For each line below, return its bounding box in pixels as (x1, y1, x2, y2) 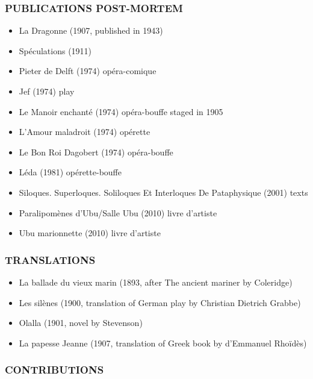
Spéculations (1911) (19, 44, 92, 57)
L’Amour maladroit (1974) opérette (19, 125, 150, 138)
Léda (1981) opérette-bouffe (19, 166, 122, 178)
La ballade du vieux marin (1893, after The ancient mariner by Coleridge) (19, 275, 293, 288)
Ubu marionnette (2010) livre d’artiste (19, 227, 161, 239)
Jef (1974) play (19, 85, 75, 97)
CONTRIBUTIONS (5, 362, 104, 377)
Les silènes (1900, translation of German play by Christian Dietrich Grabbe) (19, 296, 301, 309)
